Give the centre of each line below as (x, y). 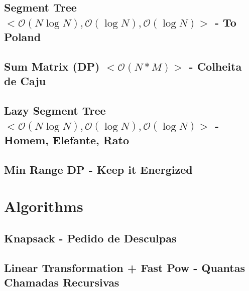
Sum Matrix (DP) (52, 66)
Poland (23, 37)
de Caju (25, 81)
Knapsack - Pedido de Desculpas (90, 238)
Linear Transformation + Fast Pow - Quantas (125, 267)
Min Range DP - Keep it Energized (98, 169)
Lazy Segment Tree (55, 110)
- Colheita (215, 66)
